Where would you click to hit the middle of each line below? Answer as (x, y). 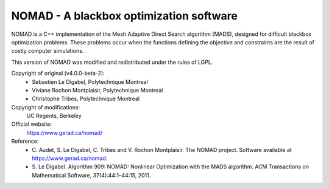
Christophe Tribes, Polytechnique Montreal (86, 99)
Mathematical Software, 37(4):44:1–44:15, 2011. (91, 175)
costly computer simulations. (48, 51)
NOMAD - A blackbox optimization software (124, 16)
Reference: (25, 141)
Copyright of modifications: (46, 107)
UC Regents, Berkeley (54, 116)
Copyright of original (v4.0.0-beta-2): (58, 74)
